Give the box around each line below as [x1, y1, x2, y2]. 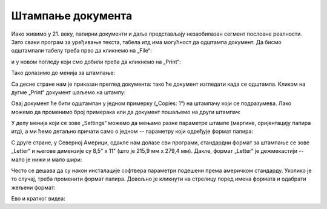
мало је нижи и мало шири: [11, 156, 82, 163]
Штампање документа [11, 9, 133, 22]
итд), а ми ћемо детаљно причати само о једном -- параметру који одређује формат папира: [11, 127, 254, 135]
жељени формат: [11, 184, 56, 191]
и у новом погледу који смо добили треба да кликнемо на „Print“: [11, 58, 181, 65]
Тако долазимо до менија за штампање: [11, 69, 116, 77]
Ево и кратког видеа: [11, 195, 66, 202]
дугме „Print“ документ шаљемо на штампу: [11, 88, 126, 96]
